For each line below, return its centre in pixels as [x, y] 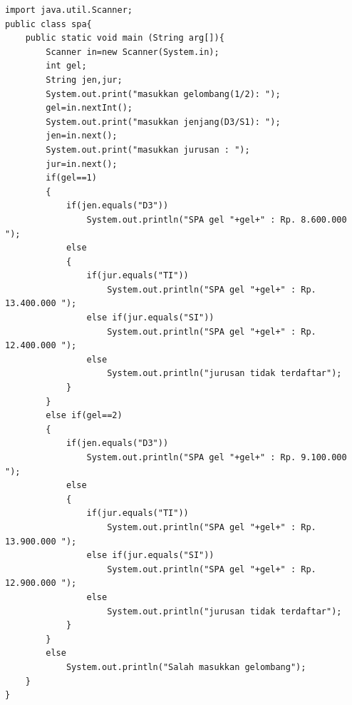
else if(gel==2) [84, 416]
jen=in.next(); [82, 136]
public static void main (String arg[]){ [125, 38]
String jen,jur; [84, 80]
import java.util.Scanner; [69, 10]
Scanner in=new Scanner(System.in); [133, 52]
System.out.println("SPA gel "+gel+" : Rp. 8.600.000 [217, 219]
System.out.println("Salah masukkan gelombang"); [186, 667]
